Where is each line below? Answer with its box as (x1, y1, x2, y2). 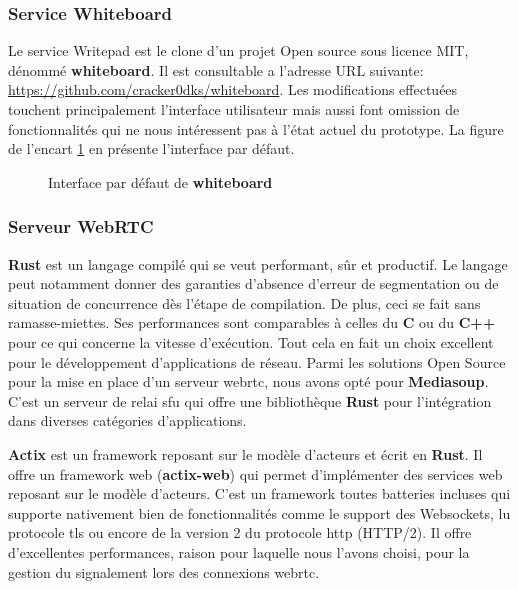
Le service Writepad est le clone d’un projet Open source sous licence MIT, (8, 40, 469, 61)
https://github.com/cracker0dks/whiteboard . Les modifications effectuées (8, 79, 458, 100)
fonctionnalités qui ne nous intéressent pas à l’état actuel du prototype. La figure (8, 118, 504, 139)
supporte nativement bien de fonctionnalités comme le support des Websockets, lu (8, 502, 511, 523)
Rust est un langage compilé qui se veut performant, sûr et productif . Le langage (8, 253, 508, 274)
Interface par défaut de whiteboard (48, 171, 273, 192)
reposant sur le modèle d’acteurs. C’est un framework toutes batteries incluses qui (8, 483, 511, 504)
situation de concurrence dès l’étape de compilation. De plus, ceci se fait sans (8, 292, 481, 313)
